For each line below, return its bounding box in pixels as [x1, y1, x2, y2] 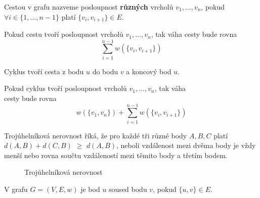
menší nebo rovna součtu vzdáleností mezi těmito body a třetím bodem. [4, 150, 228, 160]
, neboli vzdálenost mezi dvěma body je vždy [116, 140, 256, 151]
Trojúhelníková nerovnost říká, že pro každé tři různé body [4, 130, 187, 140]
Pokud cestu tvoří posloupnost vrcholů [4, 29, 123, 39]
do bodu [92, 66, 118, 76]
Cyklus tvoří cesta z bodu [4, 66, 84, 76]
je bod [80, 184, 100, 194]
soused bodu [109, 184, 147, 194]
